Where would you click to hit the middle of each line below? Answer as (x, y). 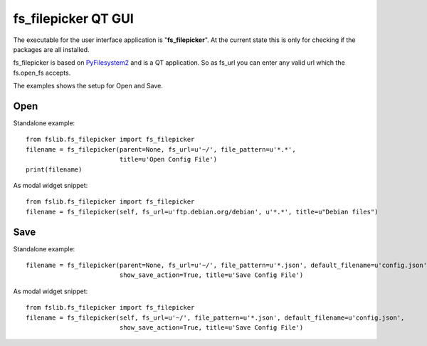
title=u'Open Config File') (168, 159)
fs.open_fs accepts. (42, 73)
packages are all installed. (51, 49)
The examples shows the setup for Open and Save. (88, 86)
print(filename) (54, 169)
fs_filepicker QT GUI (74, 19)
